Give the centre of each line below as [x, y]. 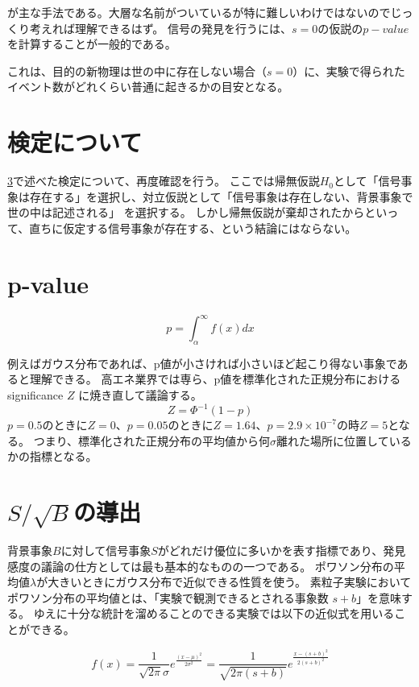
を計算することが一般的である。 [92, 44]
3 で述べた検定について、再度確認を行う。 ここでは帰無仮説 [164, 181]
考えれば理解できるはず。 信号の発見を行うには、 [160, 28]
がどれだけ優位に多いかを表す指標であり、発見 [282, 550]
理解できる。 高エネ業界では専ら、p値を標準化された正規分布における [215, 379]
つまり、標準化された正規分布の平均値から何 [152, 440]
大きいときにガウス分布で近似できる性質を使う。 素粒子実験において [230, 582]
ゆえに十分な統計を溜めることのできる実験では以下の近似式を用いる [214, 613]
